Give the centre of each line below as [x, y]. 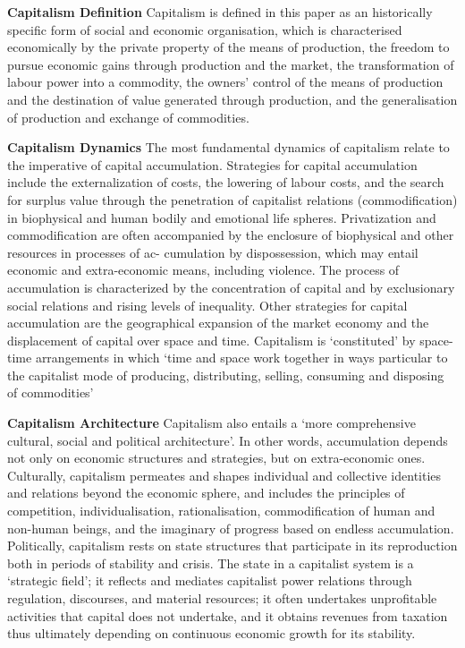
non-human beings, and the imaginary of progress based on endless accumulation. [231, 528]
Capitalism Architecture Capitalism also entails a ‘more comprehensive [211, 423]
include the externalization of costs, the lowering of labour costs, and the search [226, 182]
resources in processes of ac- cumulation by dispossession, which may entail [213, 252]
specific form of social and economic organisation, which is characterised [205, 29]
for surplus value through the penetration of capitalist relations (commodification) [232, 199]
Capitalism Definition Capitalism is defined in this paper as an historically [220, 12]
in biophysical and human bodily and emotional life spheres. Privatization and [222, 217]
